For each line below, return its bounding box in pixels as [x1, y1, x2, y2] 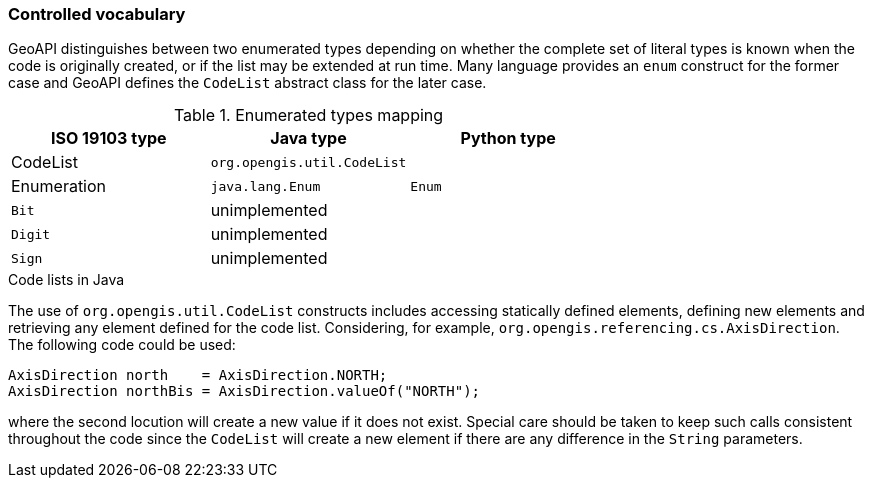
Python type [460, 128, 556, 149]
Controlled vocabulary [8, 4, 186, 24]
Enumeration [11, 176, 107, 197]
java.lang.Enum [210, 178, 321, 194]
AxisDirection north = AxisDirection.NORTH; [8, 367, 388, 384]
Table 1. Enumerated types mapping [173, 105, 444, 126]
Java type [270, 128, 347, 149]
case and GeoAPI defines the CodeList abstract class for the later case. [8, 74, 487, 92]
